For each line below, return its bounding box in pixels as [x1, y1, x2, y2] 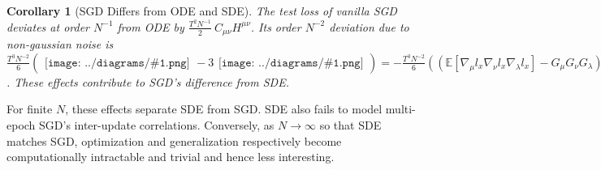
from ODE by [117, 18, 184, 35]
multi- [385, 100, 416, 117]
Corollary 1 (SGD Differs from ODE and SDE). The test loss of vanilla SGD [6, 2, 397, 19]
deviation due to [329, 18, 409, 35]
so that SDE [319, 116, 382, 133]
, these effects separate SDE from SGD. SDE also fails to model [65, 100, 383, 117]
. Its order [250, 18, 301, 35]
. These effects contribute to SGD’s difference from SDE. [6, 73, 289, 90]
